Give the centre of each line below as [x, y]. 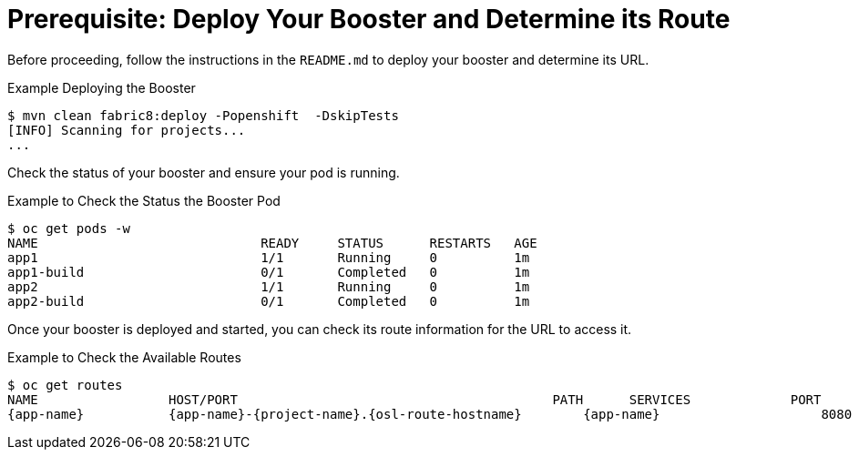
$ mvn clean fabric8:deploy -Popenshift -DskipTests [203, 115]
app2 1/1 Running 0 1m [269, 286]
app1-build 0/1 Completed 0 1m [269, 272]
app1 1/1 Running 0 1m [269, 257]
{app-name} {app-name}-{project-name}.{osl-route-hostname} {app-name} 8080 [430, 414]
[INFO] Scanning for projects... [127, 130]
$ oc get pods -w [69, 228]
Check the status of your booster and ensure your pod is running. [204, 172]
